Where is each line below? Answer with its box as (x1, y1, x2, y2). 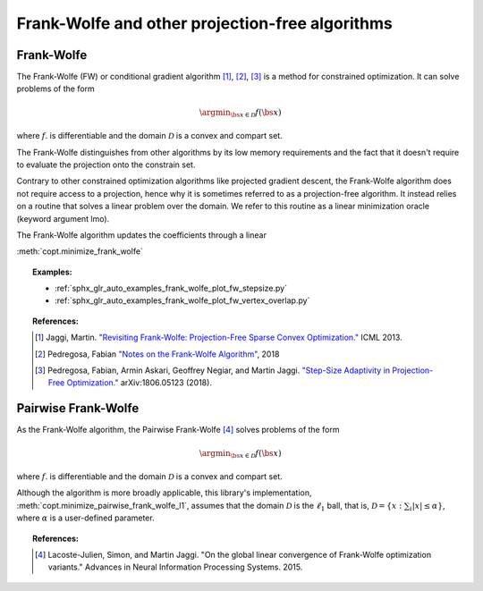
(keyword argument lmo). (16, 213, 110, 224)
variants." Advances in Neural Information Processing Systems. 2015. (47, 561, 303, 572)
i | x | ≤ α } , (410, 500, 445, 513)
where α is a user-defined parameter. (16, 512, 156, 523)
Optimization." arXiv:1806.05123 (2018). (66, 377, 212, 388)
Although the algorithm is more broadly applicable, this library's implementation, (16, 487, 312, 498)
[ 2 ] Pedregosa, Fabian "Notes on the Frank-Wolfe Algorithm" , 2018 (34, 349, 280, 359)
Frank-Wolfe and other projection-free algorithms (16, 13, 394, 33)
